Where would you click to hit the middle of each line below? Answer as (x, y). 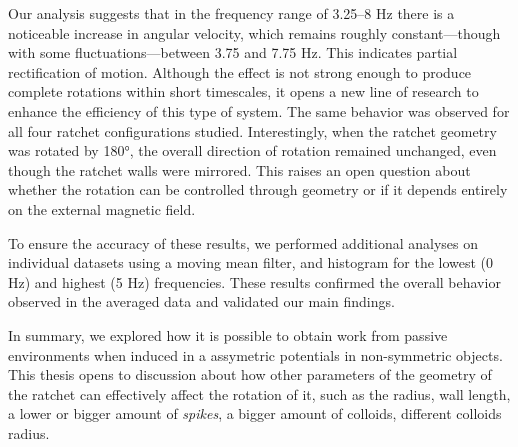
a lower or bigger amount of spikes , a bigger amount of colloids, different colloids (255, 413)
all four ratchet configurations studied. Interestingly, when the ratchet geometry (252, 130)
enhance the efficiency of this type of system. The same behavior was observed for (259, 110)
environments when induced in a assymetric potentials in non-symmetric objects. (255, 354)
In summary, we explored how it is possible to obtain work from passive (228, 334)
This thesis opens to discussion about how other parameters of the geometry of (250, 374)
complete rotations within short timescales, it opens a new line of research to (243, 91)
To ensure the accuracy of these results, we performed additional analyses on (243, 242)
